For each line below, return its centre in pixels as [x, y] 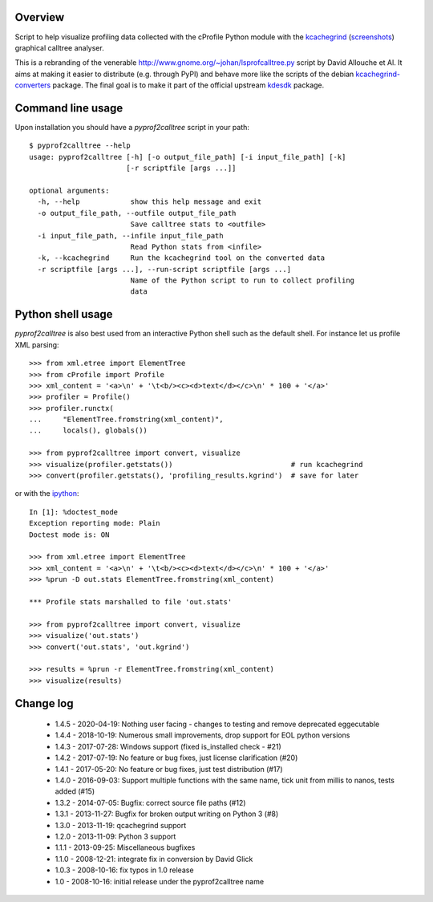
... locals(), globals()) [89, 431]
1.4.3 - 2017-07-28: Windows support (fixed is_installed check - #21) [168, 746]
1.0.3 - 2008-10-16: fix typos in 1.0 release [124, 870]
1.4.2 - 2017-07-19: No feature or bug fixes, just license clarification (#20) [176, 758]
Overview [40, 17]
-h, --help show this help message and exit [150, 202]
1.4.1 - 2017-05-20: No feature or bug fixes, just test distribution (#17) [169, 769]
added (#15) [75, 791]
